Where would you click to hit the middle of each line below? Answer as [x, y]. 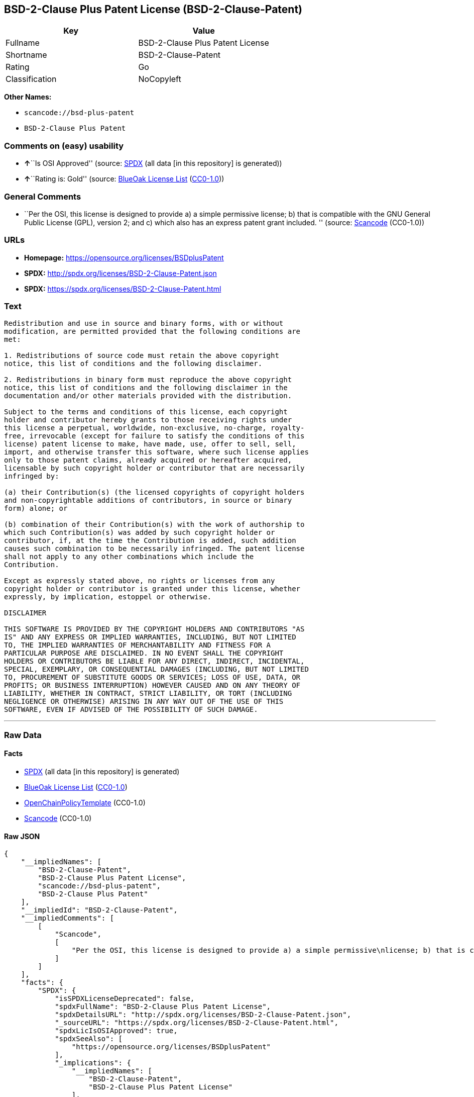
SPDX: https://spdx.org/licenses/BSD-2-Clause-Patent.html [123, 289]
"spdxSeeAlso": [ [89, 1039]
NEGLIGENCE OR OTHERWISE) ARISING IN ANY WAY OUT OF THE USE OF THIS [144, 702]
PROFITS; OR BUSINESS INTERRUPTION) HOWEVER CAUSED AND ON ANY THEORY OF [152, 685]
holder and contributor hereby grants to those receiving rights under [148, 420]
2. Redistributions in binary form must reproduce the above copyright [148, 380]
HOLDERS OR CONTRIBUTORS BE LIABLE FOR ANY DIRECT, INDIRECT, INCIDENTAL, [154, 661]
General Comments [43, 196]
